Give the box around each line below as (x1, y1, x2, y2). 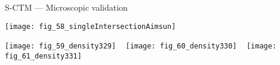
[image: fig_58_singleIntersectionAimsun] (5, 22, 176, 31)
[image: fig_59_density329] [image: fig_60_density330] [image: (5, 42, 277, 51)
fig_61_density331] (5, 51, 82, 60)
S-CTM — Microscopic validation (5, 1, 128, 13)
